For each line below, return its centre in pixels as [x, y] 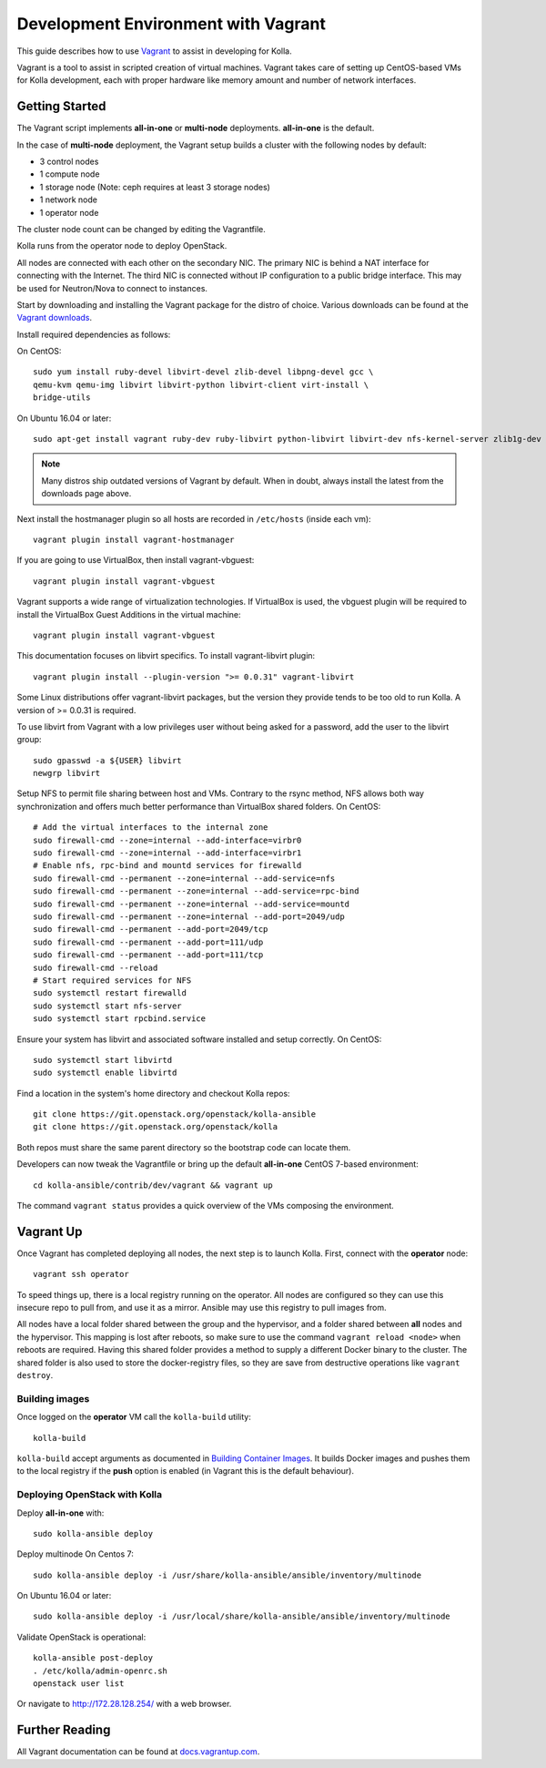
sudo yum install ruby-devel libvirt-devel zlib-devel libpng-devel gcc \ [203, 372]
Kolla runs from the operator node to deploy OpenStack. [122, 246]
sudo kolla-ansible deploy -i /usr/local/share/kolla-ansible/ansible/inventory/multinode [242, 1616]
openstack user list [79, 1684]
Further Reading [64, 1730]
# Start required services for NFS [112, 980]
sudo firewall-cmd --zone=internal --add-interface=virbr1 [167, 853]
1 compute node [70, 174]
